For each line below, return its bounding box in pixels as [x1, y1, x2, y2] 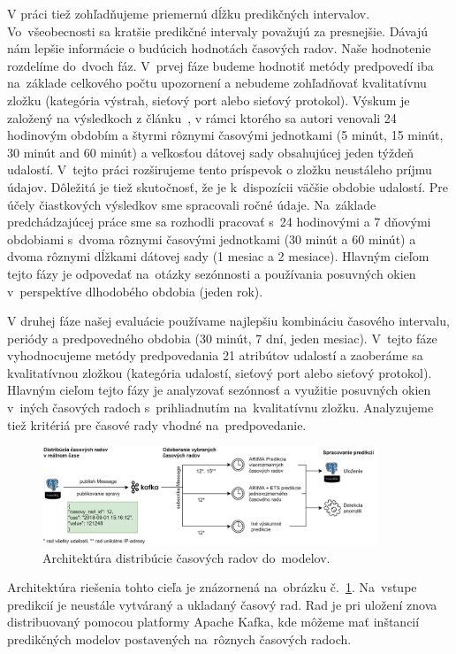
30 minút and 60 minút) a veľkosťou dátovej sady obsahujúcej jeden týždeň [7, 142, 414, 161]
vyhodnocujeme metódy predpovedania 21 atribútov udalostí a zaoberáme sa [7, 346, 423, 365]
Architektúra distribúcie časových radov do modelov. [42, 548, 331, 566]
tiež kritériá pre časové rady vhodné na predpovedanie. [7, 415, 307, 434]
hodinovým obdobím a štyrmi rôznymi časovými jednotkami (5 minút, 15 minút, [7, 126, 444, 144]
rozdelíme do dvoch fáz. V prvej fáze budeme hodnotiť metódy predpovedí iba [7, 56, 434, 74]
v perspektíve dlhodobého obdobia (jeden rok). [7, 281, 263, 300]
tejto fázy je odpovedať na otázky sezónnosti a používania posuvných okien [7, 264, 416, 282]
